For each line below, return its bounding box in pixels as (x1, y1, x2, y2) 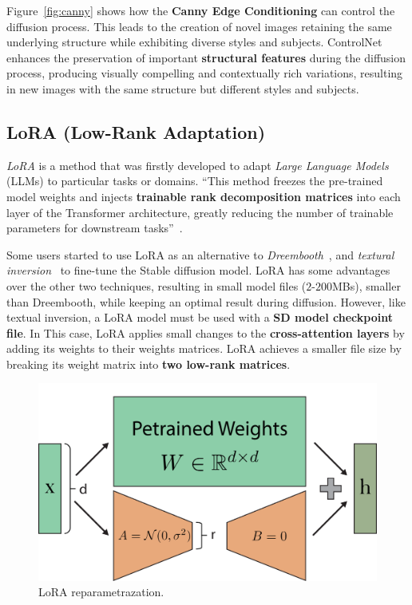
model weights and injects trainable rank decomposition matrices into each (6, 188, 401, 204)
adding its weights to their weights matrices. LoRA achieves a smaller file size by (6, 340, 402, 357)
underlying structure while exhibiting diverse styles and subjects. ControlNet (6, 34, 382, 50)
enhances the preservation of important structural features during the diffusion (6, 49, 406, 65)
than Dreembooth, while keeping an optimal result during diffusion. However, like (6, 293, 406, 310)
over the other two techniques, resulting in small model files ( (6, 277, 307, 294)
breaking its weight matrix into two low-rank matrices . (6, 355, 291, 372)
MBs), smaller (331, 277, 401, 294)
